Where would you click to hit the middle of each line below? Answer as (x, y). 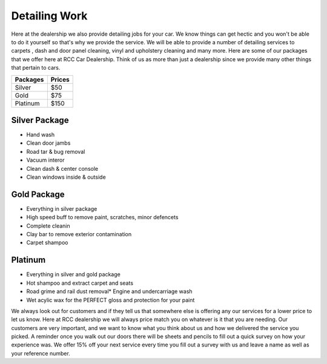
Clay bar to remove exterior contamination (79, 234)
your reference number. (41, 353)
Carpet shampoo (47, 243)
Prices (60, 79)
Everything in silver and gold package (73, 274)
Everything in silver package (62, 208)
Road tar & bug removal (56, 151)
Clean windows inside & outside (66, 177)
